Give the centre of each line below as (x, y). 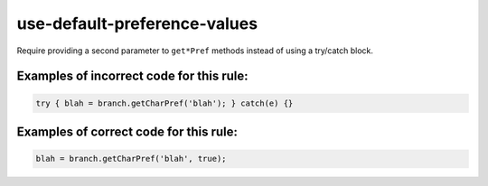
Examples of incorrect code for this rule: (132, 76)
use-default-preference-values (137, 23)
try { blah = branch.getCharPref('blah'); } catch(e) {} (164, 103)
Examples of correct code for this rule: (127, 131)
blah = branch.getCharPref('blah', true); (131, 159)
